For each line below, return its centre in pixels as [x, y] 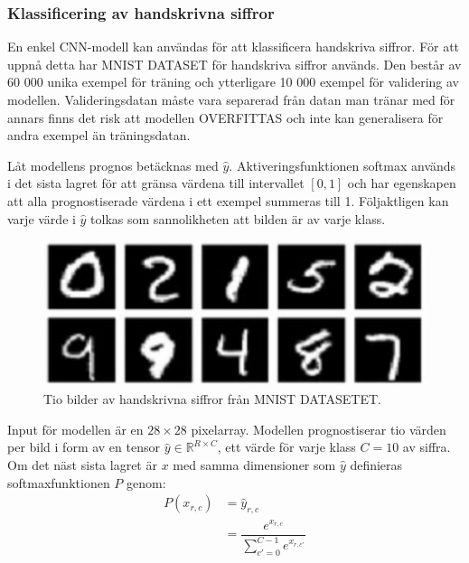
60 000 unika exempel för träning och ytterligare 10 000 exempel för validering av [233, 82]
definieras [376, 464]
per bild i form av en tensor [84, 447]
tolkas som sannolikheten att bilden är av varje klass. [238, 218]
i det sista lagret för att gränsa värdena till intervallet [156, 183]
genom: [146, 482]
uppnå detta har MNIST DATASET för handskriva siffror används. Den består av [234, 64]
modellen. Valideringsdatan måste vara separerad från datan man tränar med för [231, 99]
